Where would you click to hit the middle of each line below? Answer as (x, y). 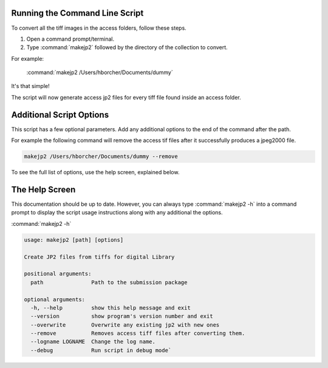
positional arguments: (58, 274)
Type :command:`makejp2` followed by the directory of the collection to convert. (127, 47)
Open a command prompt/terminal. (70, 39)
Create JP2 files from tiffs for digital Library (99, 257)
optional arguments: (54, 299)
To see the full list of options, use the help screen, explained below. (95, 172)
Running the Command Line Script (77, 13)
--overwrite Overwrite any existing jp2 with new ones (125, 325)
